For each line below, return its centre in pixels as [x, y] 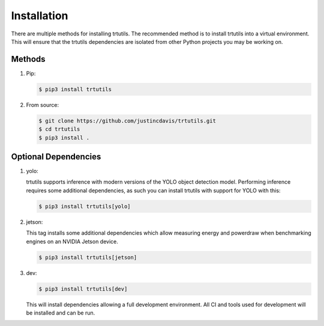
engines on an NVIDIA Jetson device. [72, 241]
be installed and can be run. [61, 313]
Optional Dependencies [56, 156]
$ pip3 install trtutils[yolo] [85, 206]
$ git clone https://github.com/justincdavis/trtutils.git [127, 121]
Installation [40, 16]
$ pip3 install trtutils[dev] [83, 289]
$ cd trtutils [59, 129]
